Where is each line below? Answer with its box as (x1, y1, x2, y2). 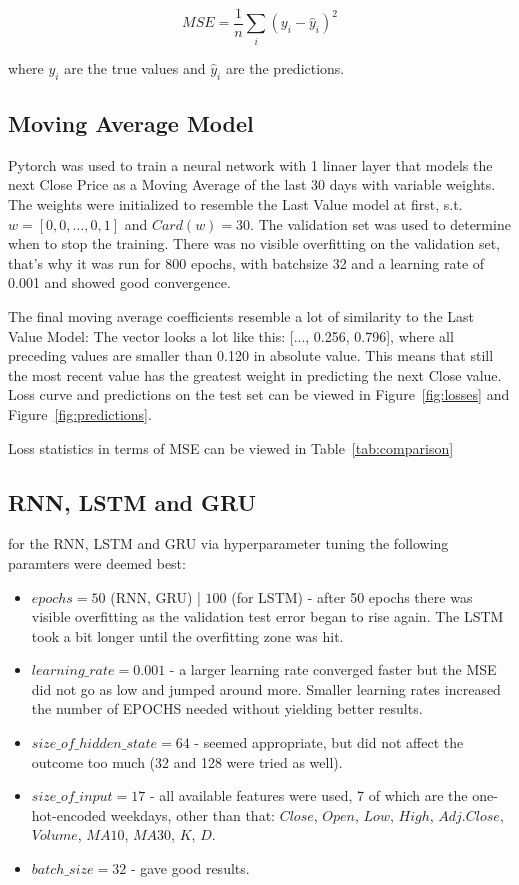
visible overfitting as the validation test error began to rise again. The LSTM (31, 606, 504, 627)
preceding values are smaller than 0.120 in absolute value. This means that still (8, 345, 494, 366)
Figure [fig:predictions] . (8, 403, 152, 424)
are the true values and (64, 57, 206, 78)
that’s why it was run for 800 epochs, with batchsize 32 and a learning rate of (8, 252, 485, 273)
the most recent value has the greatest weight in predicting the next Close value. (8, 364, 502, 385)
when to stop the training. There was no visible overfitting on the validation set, (8, 233, 500, 254)
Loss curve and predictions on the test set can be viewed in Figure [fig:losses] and (8, 384, 510, 405)
